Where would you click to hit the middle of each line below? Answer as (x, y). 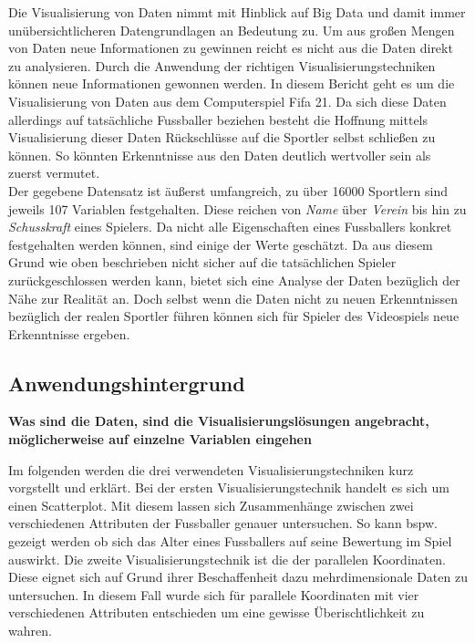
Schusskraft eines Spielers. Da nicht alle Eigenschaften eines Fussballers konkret (230, 227)
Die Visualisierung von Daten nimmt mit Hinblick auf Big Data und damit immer (237, 12)
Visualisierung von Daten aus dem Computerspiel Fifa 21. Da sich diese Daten (227, 101)
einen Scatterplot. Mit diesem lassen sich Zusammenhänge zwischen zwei (211, 505)
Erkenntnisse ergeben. (69, 333)
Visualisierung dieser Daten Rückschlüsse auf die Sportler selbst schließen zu (222, 137)
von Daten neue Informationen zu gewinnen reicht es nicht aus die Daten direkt (231, 48)
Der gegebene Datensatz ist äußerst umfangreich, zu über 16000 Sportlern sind (228, 190)
